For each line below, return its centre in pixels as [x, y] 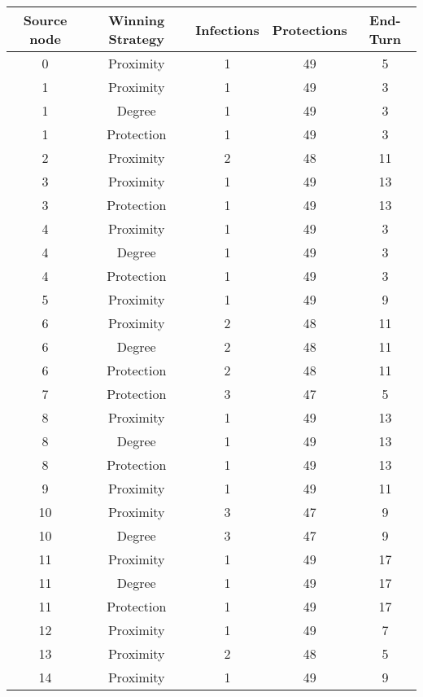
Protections [310, 29]
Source [45, 20]
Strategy [136, 39]
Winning [137, 20]
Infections [227, 29]
